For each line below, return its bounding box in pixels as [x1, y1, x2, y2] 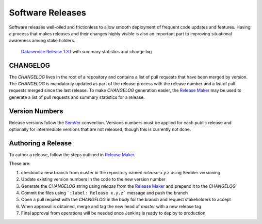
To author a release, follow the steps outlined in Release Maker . [9, 152, 136, 157]
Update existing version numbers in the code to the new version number [21, 177, 166, 182]
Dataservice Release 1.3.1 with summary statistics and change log [21, 48, 152, 54]
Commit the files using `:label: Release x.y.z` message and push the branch [21, 190, 188, 195]
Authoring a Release [9, 139, 72, 147]
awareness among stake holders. [9, 38, 75, 44]
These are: [9, 161, 31, 166]
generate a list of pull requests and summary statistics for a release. [9, 94, 145, 100]
